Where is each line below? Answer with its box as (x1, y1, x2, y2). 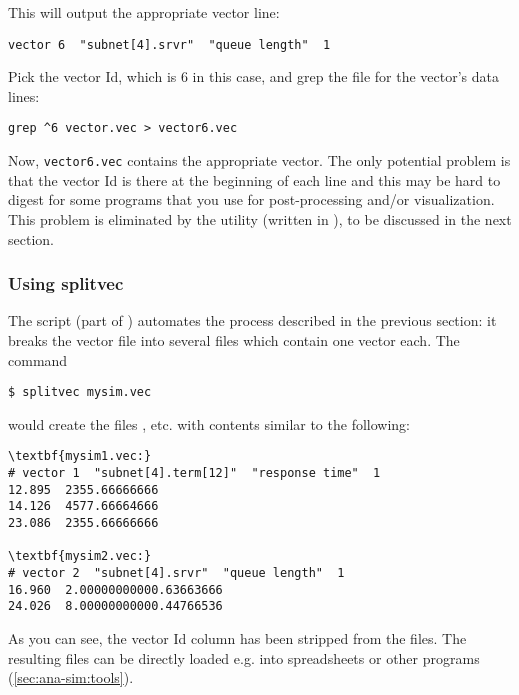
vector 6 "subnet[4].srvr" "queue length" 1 (8, 37, 331, 52)
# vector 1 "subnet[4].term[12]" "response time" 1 (8, 466, 381, 481)
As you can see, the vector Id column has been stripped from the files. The (8, 627, 467, 648)
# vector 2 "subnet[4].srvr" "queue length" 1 (8, 565, 345, 580)
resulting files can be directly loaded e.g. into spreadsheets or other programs (8, 647, 480, 668)
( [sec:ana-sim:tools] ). (8, 667, 134, 688)
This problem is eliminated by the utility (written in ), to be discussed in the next (8, 208, 512, 229)
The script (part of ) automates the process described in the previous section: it (8, 310, 497, 331)
